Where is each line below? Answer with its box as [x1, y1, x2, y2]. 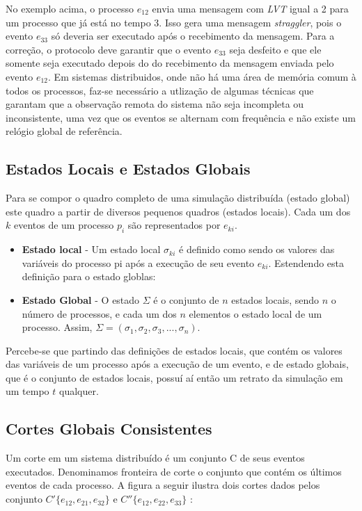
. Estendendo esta [268, 255, 345, 270]
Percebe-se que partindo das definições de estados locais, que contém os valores [6, 343, 343, 357]
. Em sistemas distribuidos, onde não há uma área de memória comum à [48, 69, 356, 83]
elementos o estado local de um [189, 306, 322, 321]
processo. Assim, [22, 320, 93, 334]
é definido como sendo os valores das [179, 242, 335, 257]
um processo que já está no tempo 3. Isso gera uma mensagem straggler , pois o [6, 15, 342, 29]
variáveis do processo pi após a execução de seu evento [22, 255, 255, 270]
